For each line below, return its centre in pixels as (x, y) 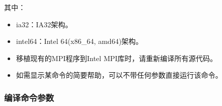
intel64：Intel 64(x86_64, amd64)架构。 (80, 41)
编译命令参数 (29, 97)
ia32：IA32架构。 (44, 24)
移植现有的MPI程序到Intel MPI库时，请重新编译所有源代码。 (117, 58)
